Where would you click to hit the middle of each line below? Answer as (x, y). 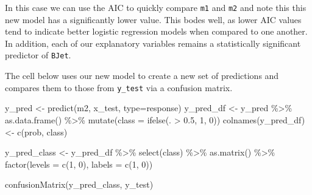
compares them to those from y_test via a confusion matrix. (119, 87)
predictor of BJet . (38, 55)
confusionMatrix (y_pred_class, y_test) (79, 184)
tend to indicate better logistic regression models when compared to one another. (156, 31)
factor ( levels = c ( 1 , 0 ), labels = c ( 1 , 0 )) (79, 164)
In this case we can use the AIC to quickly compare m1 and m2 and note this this (156, 7)
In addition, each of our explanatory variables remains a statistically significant (153, 43)
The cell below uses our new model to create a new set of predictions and (142, 76)
